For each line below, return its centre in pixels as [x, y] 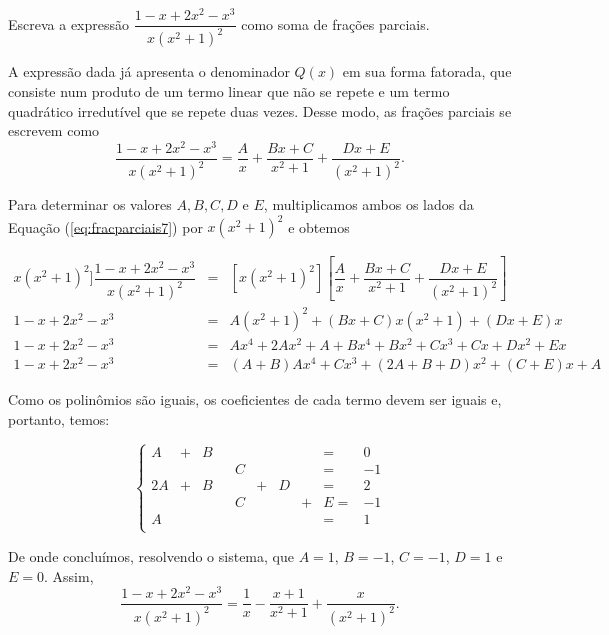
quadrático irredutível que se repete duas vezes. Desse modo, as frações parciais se [260, 110]
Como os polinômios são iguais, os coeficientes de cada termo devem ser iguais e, [255, 399]
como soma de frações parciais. [335, 23]
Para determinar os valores [90, 204]
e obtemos [319, 226]
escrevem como [54, 130]
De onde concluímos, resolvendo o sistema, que [151, 555]
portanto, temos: [59, 418]
